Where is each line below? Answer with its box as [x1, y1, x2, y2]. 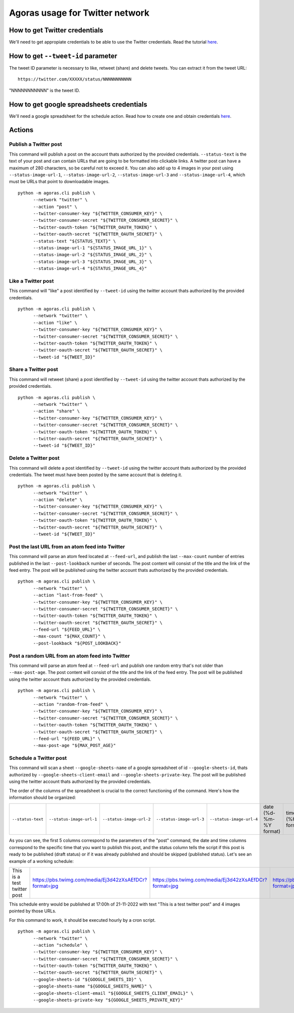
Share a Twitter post [9, 366, 58, 373]
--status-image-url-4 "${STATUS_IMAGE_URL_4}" [33, 266, 147, 271]
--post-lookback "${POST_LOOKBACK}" [33, 640, 122, 646]
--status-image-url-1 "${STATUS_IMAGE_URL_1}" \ [33, 245, 152, 250]
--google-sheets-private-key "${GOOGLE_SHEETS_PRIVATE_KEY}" [33, 997, 183, 1003]
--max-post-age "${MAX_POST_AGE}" [33, 743, 116, 748]
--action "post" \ [33, 204, 77, 210]
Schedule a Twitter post [9, 755, 67, 762]
